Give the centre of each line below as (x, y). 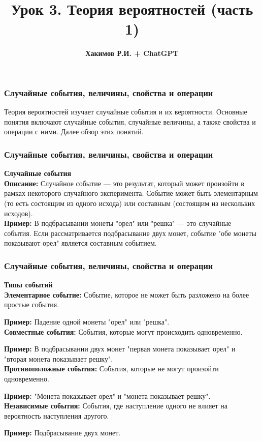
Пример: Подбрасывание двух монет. (62, 433)
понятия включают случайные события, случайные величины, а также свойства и (130, 121)
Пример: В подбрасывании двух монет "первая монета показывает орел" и (120, 349)
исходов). (19, 213)
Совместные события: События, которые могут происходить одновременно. (123, 331)
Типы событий (28, 285)
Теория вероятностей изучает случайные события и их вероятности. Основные (126, 112)
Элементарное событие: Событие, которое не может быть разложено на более (127, 294)
